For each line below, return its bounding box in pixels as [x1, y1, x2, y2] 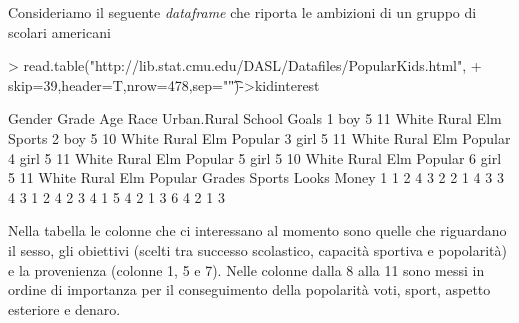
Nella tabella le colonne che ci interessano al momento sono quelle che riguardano [8, 220, 507, 241]
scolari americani [8, 21, 111, 42]
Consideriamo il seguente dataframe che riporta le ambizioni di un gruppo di [8, 2, 477, 22]
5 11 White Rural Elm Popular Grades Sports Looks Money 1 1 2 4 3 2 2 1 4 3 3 [8, 167, 504, 188]
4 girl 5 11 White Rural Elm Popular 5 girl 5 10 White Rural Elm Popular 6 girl [8, 147, 502, 168]
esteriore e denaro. [8, 298, 121, 319]
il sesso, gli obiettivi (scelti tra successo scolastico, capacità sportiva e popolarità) [8, 239, 507, 260]
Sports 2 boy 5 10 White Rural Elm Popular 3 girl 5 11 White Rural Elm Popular [8, 127, 511, 148]
